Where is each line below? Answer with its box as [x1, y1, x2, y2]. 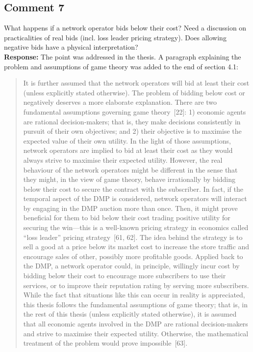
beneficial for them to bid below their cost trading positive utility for [23, 212, 230, 223]
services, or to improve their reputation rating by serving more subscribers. [23, 280, 249, 290]
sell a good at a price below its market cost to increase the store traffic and [23, 241, 249, 252]
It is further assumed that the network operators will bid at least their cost [23, 78, 250, 88]
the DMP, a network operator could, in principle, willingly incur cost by [23, 261, 240, 271]
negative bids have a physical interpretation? [4, 42, 138, 52]
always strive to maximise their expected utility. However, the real [23, 154, 223, 165]
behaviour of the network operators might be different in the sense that [23, 164, 238, 175]
